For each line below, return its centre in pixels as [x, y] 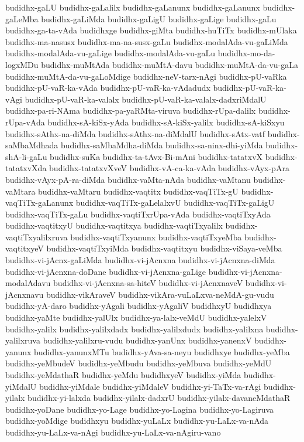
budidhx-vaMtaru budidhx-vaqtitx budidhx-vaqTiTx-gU [138, 191]
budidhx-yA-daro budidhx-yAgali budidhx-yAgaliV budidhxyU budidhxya [139, 306]
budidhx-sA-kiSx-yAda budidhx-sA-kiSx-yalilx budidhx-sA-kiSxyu [166, 122]
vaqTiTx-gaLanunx [39, 203]
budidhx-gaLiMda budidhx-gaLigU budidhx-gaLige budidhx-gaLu [159, 18]
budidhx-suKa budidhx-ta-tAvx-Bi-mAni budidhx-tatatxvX [156, 156]
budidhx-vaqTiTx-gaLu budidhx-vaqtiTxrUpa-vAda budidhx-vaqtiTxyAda [138, 214]
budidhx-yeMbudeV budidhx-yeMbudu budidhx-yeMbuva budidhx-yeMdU [139, 363]
